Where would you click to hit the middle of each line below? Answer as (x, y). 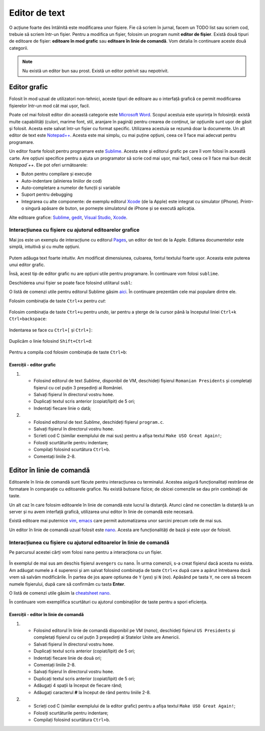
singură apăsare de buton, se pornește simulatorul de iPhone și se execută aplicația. (110, 208)
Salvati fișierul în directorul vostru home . (74, 644)
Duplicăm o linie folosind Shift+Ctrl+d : (51, 341)
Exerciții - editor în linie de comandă (46, 615)
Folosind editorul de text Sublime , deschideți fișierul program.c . (99, 422)
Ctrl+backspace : (28, 319)
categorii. (19, 48)
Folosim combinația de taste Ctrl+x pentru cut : (58, 301)
